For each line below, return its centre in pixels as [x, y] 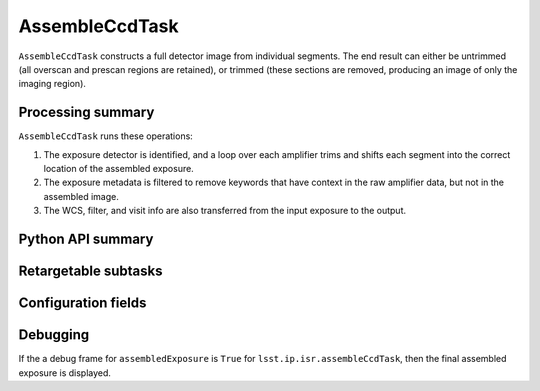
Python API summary [86, 239]
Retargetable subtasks [91, 271]
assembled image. [81, 196]
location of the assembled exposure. [118, 169]
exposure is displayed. [65, 372]
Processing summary [86, 112]
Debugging [54, 335]
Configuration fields [82, 303]
